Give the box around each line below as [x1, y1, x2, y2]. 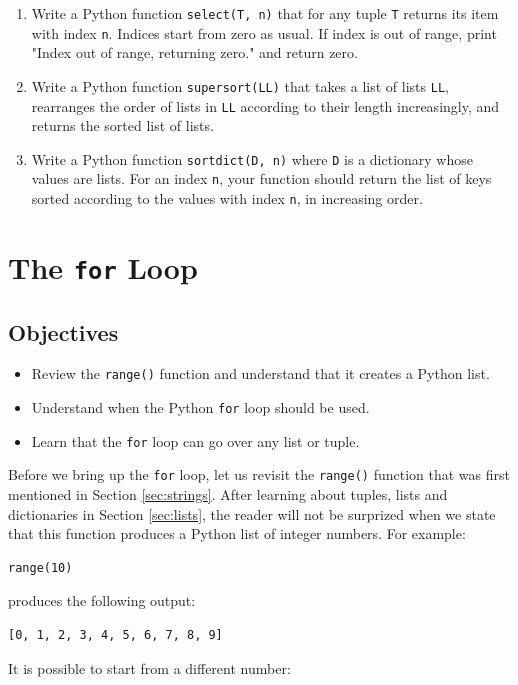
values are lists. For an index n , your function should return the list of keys [31, 168, 492, 189]
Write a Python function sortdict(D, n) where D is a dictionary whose [31, 148, 473, 169]
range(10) [8, 560, 73, 575]
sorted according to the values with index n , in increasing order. [31, 188, 423, 209]
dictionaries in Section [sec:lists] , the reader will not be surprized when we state [8, 503, 496, 524]
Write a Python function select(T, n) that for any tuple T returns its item [31, 3, 499, 23]
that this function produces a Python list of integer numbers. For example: [8, 523, 466, 544]
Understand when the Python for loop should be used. [31, 397, 370, 418]
